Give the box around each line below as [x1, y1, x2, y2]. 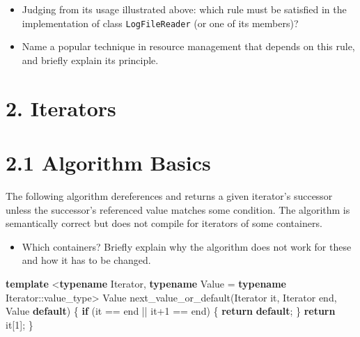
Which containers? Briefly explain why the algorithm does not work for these [22, 239, 352, 253]
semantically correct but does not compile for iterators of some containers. [6, 216, 322, 230]
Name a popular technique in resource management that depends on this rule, [22, 39, 355, 54]
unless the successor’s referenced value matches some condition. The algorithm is [6, 202, 350, 217]
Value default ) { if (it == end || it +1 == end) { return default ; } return [6, 304, 336, 318]
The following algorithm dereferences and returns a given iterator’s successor [6, 188, 333, 203]
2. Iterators [6, 93, 116, 122]
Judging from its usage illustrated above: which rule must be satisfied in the [22, 2, 347, 16]
